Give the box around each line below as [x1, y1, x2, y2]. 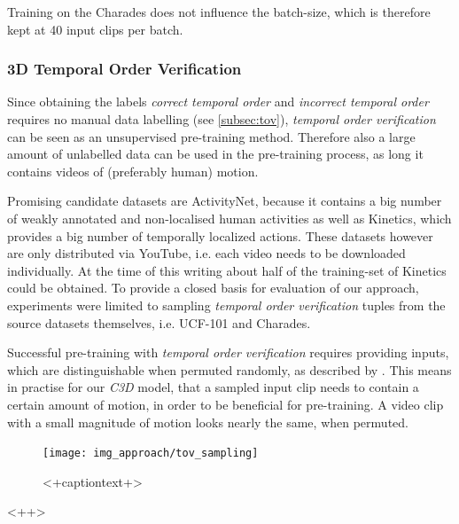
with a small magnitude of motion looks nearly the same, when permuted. [7, 412, 408, 431]
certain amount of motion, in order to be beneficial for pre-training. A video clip [7, 395, 444, 413]
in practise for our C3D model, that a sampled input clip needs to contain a [7, 378, 419, 396]
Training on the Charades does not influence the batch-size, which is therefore [7, 3, 431, 20]
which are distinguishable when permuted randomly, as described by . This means [7, 360, 452, 379]
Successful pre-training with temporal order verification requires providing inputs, [7, 343, 449, 362]
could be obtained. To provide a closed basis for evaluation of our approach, [7, 278, 419, 297]
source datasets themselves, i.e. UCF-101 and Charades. [7, 313, 311, 332]
